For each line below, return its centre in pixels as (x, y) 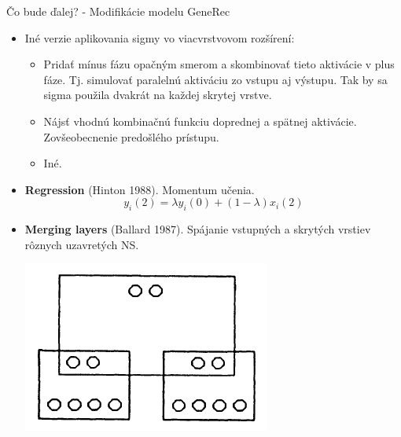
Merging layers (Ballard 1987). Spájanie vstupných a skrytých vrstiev (198, 229)
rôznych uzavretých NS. (82, 244)
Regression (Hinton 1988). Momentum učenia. (140, 189)
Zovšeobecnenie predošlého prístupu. (131, 136)
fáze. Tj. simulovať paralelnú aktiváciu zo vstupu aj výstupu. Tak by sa (215, 79)
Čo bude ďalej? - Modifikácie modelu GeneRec (118, 11)
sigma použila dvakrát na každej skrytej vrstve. (158, 95)
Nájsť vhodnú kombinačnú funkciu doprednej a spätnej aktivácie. (200, 121)
